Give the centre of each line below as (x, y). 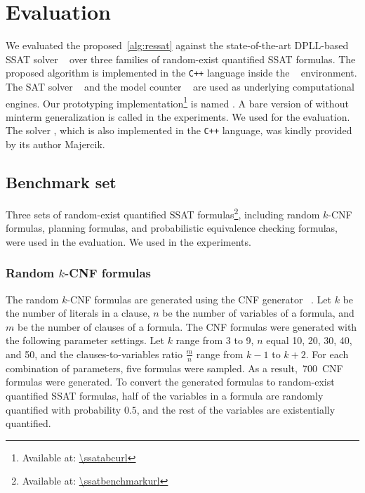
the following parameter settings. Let (85, 340)
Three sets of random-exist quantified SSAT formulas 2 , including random (163, 213)
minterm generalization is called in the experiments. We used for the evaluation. (178, 116)
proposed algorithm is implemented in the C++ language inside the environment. (181, 73)
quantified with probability (64, 409)
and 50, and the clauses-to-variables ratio (94, 354)
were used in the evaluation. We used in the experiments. (128, 241)
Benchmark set (61, 182)
